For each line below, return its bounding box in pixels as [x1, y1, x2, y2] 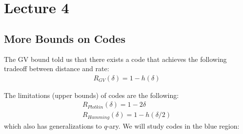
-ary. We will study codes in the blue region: [107, 120, 240, 131]
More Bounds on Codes [4, 31, 125, 46]
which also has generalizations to [4, 120, 102, 131]
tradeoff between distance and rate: [4, 63, 109, 74]
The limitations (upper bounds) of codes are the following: [4, 90, 179, 100]
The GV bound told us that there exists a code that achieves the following [4, 54, 227, 64]
